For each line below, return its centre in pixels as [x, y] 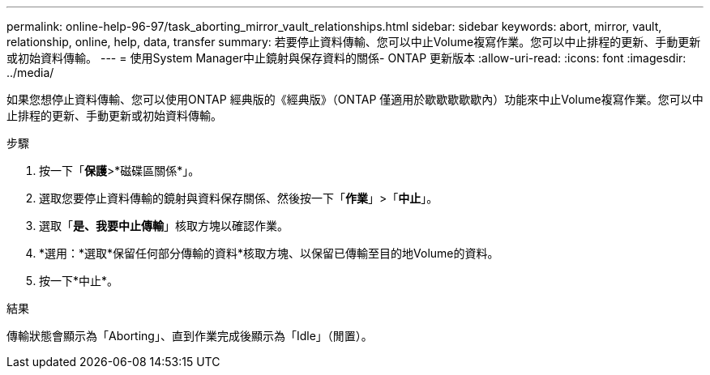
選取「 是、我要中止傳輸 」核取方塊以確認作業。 [164, 226]
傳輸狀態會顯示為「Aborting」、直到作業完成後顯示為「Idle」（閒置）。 [190, 336]
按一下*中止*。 [79, 281]
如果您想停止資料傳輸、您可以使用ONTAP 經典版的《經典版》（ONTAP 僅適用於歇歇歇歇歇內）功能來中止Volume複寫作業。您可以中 [355, 99]
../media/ [30, 72]
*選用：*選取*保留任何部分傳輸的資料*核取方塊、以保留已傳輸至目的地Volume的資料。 [269, 253]
